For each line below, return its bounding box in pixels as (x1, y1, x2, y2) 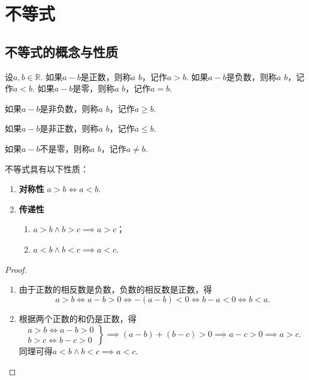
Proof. (5, 263, 27, 275)
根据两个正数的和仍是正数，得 (19, 312, 137, 324)
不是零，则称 (40, 142, 90, 154)
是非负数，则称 (40, 102, 99, 114)
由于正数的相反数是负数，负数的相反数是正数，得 (19, 283, 212, 296)
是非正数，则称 (40, 122, 99, 135)
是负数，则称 (226, 70, 277, 83)
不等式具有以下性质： (5, 162, 89, 175)
